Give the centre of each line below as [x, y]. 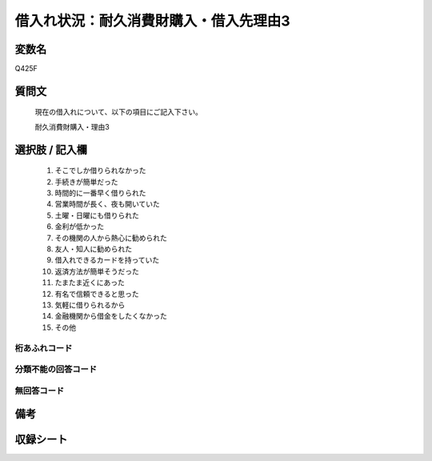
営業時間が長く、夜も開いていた [107, 204]
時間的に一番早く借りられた [100, 193]
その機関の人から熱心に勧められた [111, 238]
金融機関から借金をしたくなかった [111, 316]
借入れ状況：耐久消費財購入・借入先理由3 [153, 21]
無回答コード [40, 391]
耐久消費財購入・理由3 [72, 126]
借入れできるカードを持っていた [107, 260]
